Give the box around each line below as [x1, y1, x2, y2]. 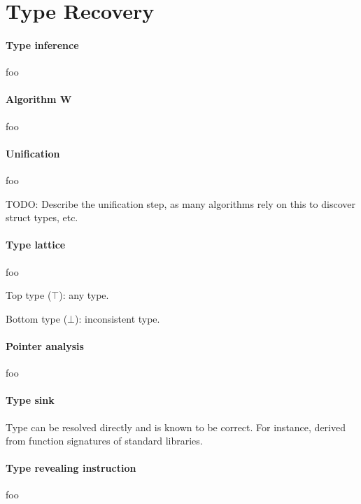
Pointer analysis [6, 338, 84, 353]
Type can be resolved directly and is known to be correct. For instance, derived [6, 419, 346, 434]
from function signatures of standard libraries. [6, 433, 203, 448]
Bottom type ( [6, 311, 68, 325]
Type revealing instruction [6, 461, 136, 475]
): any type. [59, 288, 109, 302]
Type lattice [6, 237, 66, 252]
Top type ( [6, 288, 52, 302]
